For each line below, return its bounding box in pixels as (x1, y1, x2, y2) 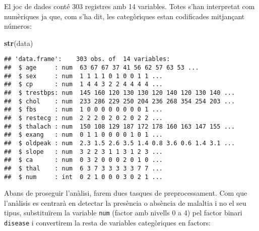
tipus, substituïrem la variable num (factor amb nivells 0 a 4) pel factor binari (4, 207, 242, 218)
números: (4, 21, 32, 31)
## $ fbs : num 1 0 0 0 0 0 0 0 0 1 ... (4, 106, 163, 113)
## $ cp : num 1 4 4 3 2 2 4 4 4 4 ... (4, 81, 163, 88)
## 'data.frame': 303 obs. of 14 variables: (4, 55, 170, 63)
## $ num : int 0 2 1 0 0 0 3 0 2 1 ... (4, 173, 163, 181)
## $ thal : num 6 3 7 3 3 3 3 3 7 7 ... (4, 164, 163, 172)
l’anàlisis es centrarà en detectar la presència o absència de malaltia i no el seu (4, 197, 246, 208)
